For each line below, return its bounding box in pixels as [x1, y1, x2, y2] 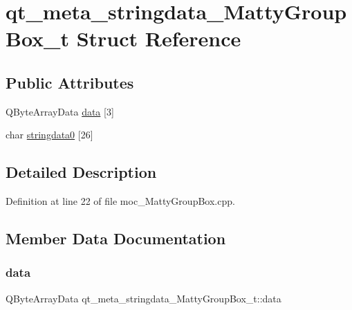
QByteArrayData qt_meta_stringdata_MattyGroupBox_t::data [6, 291, 281, 305]
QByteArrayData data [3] [6, 104, 114, 118]
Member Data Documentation [6, 228, 226, 249]
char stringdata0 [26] [6, 127, 93, 142]
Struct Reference [76, 24, 241, 53]
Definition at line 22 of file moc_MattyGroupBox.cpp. [6, 194, 235, 208]
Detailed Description [6, 161, 157, 183]
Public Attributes [6, 71, 134, 93]
